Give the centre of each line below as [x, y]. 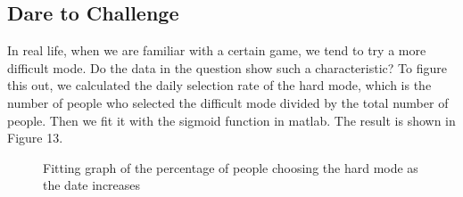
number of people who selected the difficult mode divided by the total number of [228, 102]
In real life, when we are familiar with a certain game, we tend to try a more [217, 50]
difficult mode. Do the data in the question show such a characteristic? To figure [227, 67]
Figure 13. [35, 138]
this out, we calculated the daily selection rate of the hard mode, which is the [219, 85]
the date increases [92, 185]
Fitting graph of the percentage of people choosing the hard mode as [231, 167]
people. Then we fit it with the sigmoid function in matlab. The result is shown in [231, 120]
